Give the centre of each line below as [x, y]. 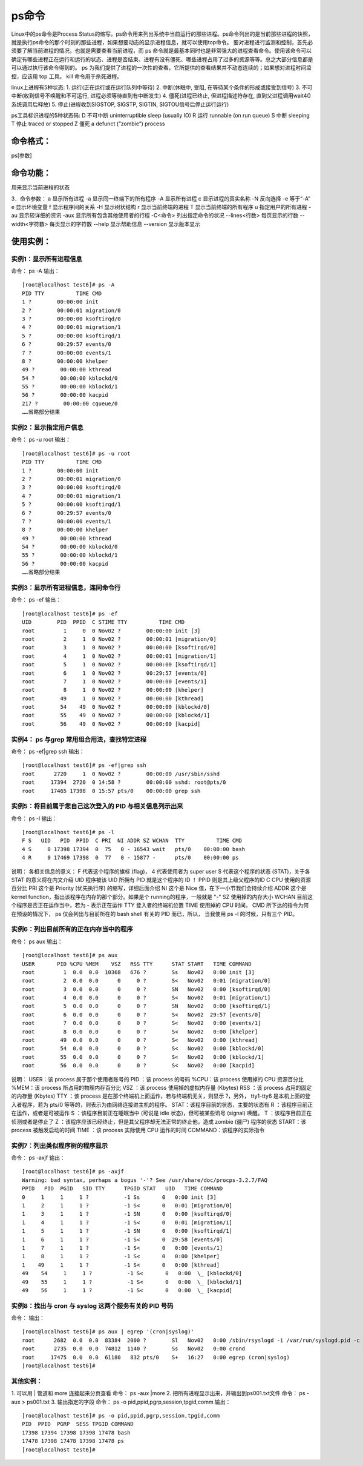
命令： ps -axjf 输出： [38, 1158]
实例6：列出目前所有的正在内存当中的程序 [72, 929]
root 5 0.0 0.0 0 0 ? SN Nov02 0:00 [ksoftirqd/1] [146, 1006]
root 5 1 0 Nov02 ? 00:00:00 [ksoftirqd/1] [119, 665]
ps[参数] [22, 156]
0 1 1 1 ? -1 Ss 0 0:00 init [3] [119, 1197]
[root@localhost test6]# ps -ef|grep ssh [84, 765]
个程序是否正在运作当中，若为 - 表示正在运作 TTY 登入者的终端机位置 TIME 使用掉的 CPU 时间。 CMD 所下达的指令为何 [160, 905]
